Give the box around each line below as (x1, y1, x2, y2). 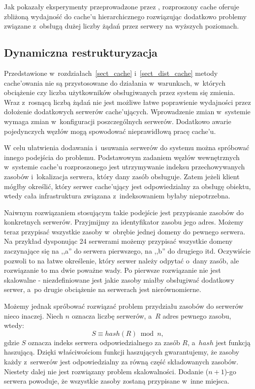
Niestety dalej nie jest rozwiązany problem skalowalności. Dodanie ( (4, 366, 209, 376)
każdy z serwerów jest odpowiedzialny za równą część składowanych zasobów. (4, 357, 239, 367)
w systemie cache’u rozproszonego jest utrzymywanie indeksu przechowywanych (4, 162, 245, 172)
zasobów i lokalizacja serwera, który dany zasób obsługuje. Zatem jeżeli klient (4, 171, 240, 181)
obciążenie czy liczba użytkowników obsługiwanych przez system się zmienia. (4, 87, 235, 97)
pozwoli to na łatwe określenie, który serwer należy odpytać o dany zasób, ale (4, 255, 239, 265)
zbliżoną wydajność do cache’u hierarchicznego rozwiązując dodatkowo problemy (4, 11, 247, 21)
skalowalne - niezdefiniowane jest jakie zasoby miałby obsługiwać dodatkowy (4, 274, 234, 285)
